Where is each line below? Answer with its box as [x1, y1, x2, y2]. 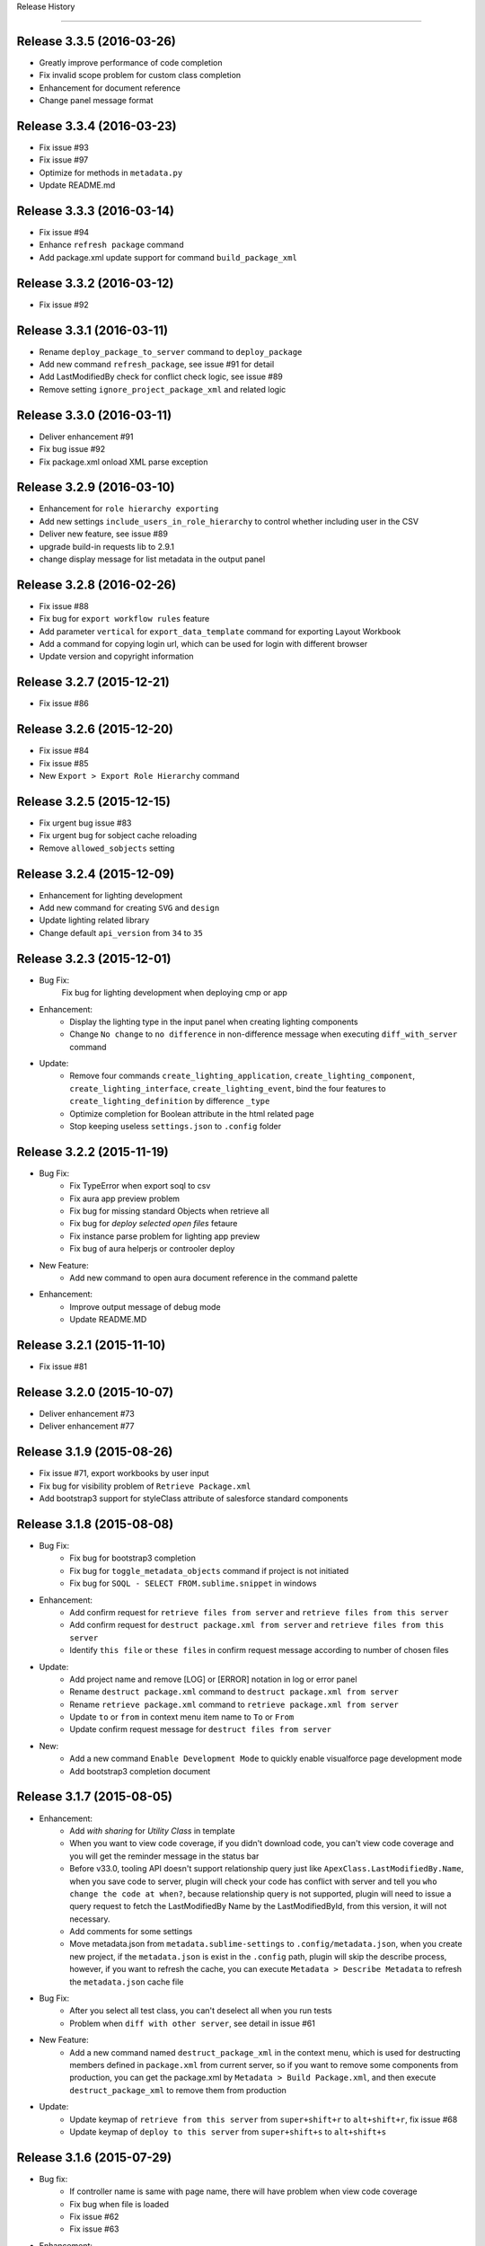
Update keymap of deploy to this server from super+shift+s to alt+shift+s [69, 2126, 387, 2137]
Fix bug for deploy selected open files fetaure [69, 1218, 238, 1229]
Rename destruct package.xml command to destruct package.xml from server [69, 1686, 400, 1697]
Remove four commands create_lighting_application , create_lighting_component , [69, 1070, 415, 1082]
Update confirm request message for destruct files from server [69, 1724, 332, 1735]
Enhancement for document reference [39, 82, 181, 93]
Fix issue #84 [39, 746, 90, 756]
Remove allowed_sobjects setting [39, 843, 175, 853]
